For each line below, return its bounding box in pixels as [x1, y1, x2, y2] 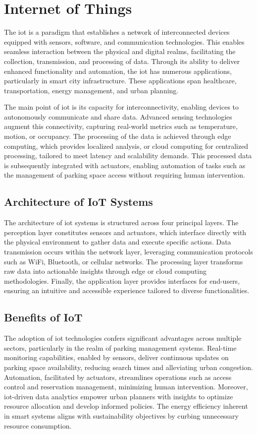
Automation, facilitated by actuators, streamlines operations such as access [4, 372, 232, 382]
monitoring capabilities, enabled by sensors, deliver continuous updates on [4, 352, 229, 363]
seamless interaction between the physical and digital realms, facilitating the [4, 46, 236, 57]
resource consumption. [4, 420, 72, 431]
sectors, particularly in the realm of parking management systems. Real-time [4, 342, 237, 353]
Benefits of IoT [4, 310, 83, 325]
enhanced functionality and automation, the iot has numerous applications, [4, 65, 232, 76]
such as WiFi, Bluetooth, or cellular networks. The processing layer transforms [4, 256, 243, 266]
